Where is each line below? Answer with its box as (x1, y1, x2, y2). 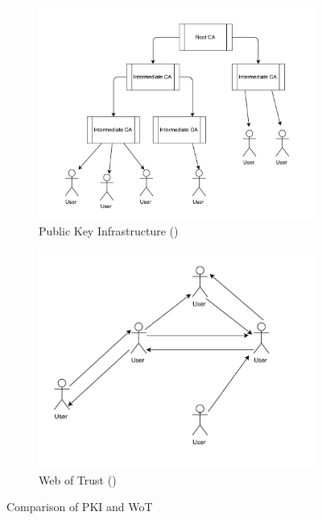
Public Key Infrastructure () (39, 223, 179, 239)
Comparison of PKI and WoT (6, 498, 153, 515)
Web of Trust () (39, 471, 117, 488)
